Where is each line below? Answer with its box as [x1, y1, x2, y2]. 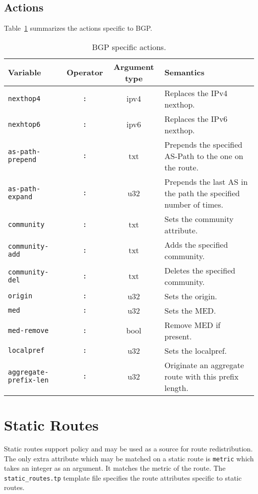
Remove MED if [164, 319, 221, 330]
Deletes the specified [164, 264, 236, 276]
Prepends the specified [164, 138, 243, 150]
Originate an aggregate [164, 359, 244, 371]
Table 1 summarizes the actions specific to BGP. [4, 23, 152, 33]
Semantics [164, 66, 204, 78]
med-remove [8, 326, 49, 334]
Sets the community [164, 213, 234, 224]
